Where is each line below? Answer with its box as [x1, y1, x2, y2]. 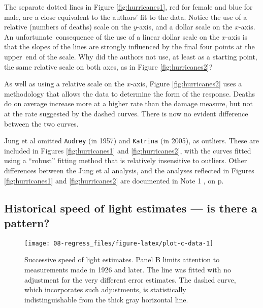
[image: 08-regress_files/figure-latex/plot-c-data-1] [24, 239, 214, 247]
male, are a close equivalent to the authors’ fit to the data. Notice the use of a [4, 11, 247, 22]
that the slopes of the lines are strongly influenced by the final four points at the [4, 41, 255, 52]
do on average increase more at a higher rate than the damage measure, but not [4, 98, 253, 109]
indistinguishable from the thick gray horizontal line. [24, 294, 188, 304]
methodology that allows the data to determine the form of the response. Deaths [4, 88, 255, 99]
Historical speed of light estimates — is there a [4, 200, 257, 215]
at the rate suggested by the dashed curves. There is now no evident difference [4, 108, 248, 118]
